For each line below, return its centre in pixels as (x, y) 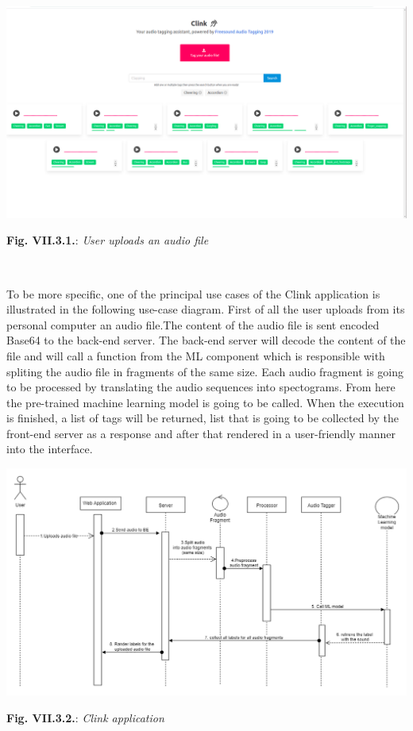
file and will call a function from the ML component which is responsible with (196, 355)
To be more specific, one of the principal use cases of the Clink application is (193, 293)
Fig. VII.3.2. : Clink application (85, 717)
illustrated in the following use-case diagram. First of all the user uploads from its (206, 309)
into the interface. (50, 449)
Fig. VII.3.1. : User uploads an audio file (108, 240)
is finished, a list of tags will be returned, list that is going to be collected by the (203, 418)
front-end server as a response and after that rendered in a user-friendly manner (201, 433)
